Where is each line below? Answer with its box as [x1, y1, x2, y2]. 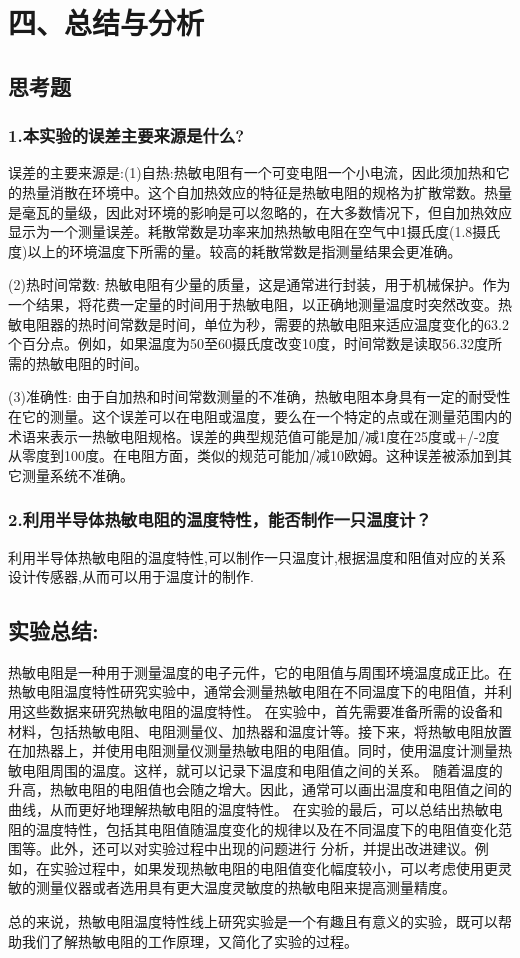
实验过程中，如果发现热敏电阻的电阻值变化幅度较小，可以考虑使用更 [49, 857, 498, 878]
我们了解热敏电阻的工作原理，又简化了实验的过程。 [21, 930, 358, 951]
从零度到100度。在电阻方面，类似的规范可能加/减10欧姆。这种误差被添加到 [8, 445, 498, 466]
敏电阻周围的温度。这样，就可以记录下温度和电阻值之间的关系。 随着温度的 [8, 759, 503, 780]
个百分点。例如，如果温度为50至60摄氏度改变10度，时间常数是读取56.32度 [8, 333, 488, 354]
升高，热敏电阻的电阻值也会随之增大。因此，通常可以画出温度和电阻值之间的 [8, 779, 512, 800]
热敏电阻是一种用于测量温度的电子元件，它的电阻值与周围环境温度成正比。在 [8, 661, 512, 682]
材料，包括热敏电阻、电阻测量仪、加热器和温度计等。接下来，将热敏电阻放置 [8, 720, 512, 741]
